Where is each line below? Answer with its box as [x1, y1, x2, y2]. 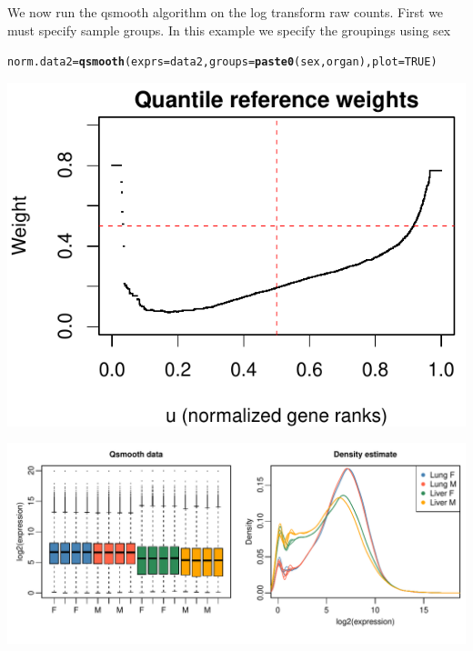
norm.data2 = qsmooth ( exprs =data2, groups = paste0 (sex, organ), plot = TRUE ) [7, 55, 438, 69]
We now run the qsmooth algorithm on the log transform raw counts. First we [7, 3, 444, 21]
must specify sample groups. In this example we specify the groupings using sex [7, 20, 451, 39]
